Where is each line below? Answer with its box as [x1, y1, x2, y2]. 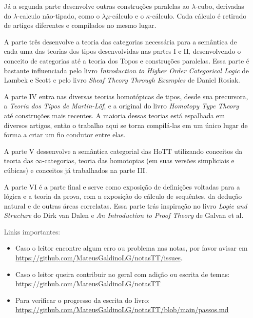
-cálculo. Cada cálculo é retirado [150, 10, 247, 21]
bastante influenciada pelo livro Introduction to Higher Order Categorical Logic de [4, 65, 249, 75]
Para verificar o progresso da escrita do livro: [15, 295, 150, 305]
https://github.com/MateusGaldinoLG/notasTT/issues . [15, 253, 183, 263]
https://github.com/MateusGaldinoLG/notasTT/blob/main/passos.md [15, 304, 229, 315]
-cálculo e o [110, 10, 144, 21]
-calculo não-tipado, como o [17, 10, 100, 21]
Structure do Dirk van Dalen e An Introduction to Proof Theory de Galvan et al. [4, 210, 244, 220]
